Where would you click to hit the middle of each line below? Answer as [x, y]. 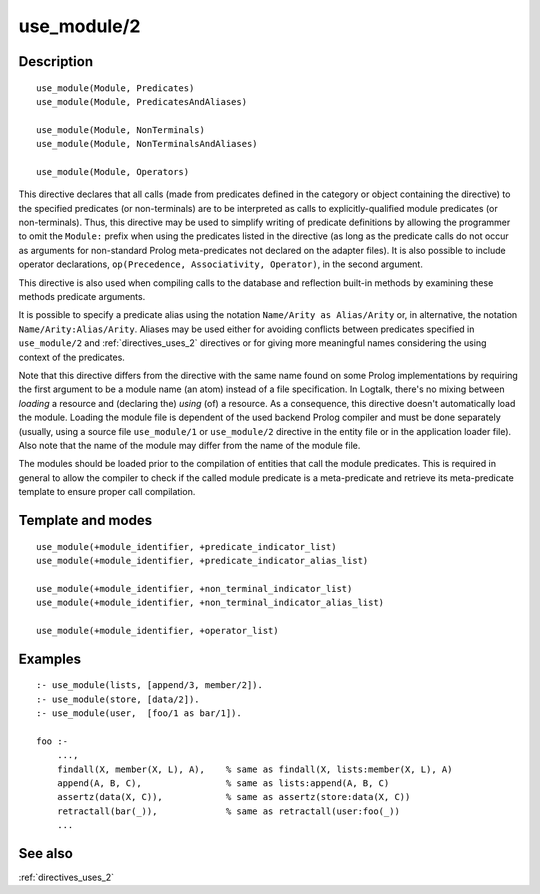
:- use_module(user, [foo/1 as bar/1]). [139, 713]
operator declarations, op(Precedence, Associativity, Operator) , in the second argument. [221, 264]
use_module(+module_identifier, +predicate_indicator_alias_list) [202, 560]
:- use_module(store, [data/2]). [118, 699]
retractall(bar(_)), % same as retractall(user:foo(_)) [228, 811]
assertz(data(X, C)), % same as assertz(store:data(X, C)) [233, 797]
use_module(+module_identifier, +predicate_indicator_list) [186, 546]
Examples [50, 658]
